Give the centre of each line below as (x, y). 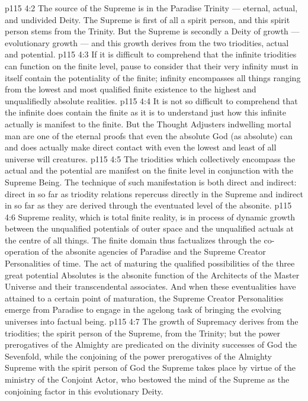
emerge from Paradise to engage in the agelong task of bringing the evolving (143, 309)
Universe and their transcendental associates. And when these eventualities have (150, 286)
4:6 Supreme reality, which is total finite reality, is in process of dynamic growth (150, 216)
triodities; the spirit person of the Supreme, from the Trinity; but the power (142, 333)
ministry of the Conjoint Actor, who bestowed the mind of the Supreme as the (147, 379)
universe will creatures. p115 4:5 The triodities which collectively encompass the (150, 158)
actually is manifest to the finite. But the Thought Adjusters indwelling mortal (148, 123)
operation (22, 251)
